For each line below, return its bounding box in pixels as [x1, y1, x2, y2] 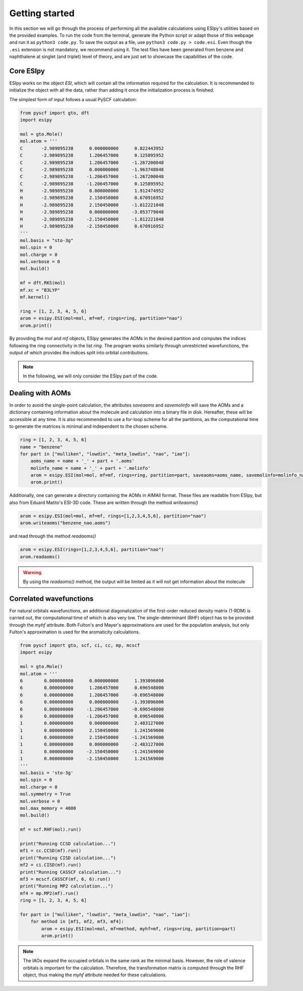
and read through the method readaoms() [9, 533, 96, 539]
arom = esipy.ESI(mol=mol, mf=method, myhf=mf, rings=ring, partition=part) [41, 926, 236, 931]
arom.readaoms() [20, 554, 61, 559]
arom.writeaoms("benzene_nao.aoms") [20, 520, 111, 526]
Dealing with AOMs [9, 389, 71, 397]
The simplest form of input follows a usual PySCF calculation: [9, 96, 137, 102]
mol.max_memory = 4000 [20, 805, 76, 811]
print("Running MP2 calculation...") [20, 883, 114, 889]
